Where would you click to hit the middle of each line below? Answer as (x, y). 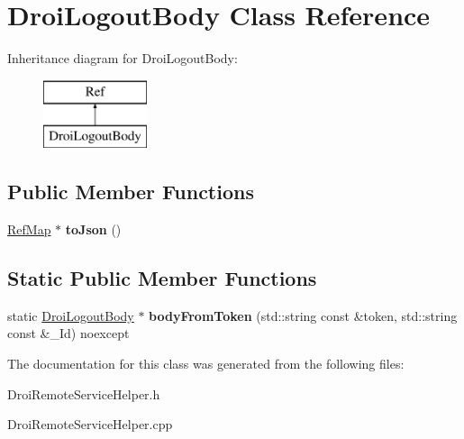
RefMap (29, 229)
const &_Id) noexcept (68, 333)
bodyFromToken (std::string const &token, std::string (303, 315)
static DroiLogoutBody (71, 315)
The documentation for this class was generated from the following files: (206, 364)
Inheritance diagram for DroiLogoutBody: (123, 58)
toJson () (93, 229)
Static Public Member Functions (162, 278)
